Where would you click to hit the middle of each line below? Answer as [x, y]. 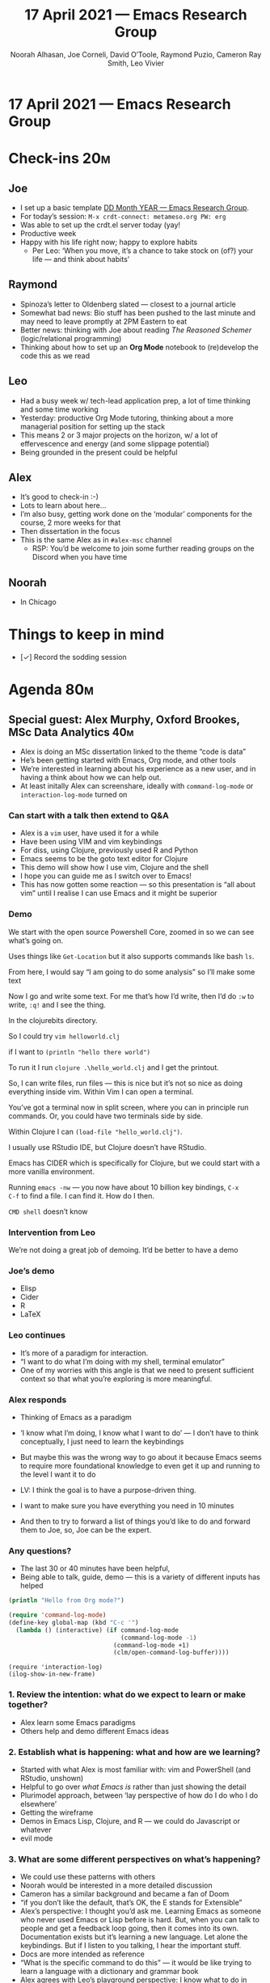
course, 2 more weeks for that [70, 522]
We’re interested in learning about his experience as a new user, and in [138, 769]
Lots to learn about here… [63, 505]
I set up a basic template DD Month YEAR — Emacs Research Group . [134, 207]
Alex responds [38, 1399]
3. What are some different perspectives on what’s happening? [135, 1859]
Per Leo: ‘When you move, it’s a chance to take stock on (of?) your [143, 250]
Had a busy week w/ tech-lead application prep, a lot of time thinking [135, 400]
